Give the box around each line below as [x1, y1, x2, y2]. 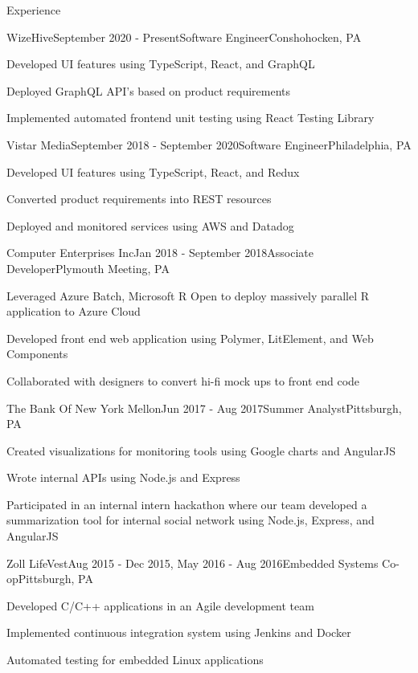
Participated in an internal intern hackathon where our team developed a [6, 496, 367, 512]
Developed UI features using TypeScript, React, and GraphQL [6, 55, 315, 72]
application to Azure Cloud [6, 303, 141, 320]
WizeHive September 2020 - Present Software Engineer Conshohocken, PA [6, 28, 362, 45]
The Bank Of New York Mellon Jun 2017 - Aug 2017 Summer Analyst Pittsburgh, [6, 399, 402, 416]
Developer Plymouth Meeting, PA [6, 259, 170, 276]
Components [6, 345, 68, 362]
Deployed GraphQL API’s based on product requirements [6, 82, 291, 99]
